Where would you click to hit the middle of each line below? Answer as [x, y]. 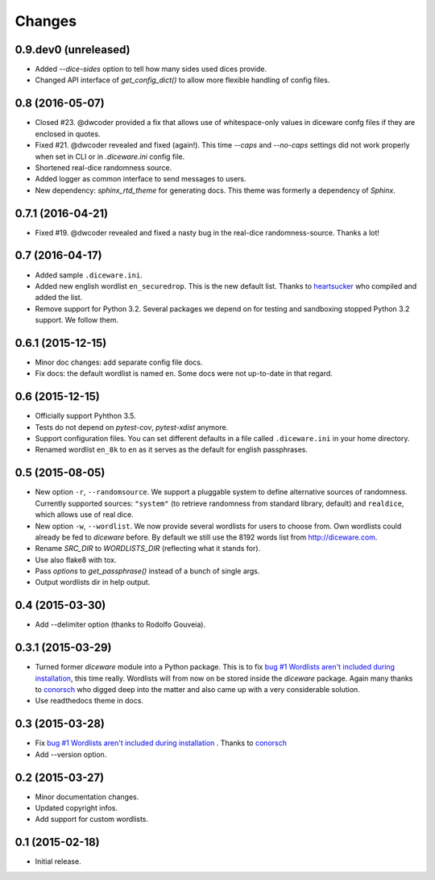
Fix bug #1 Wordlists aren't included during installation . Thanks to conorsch [161, 743]
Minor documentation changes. [87, 797]
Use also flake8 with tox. [76, 560]
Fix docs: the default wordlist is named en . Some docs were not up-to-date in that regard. [184, 373]
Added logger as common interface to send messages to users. [141, 179]
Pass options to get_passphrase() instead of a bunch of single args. [147, 571]
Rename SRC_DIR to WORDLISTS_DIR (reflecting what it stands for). [148, 548]
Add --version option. [71, 754]
